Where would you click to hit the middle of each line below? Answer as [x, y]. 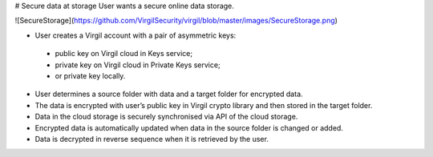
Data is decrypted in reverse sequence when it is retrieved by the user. [152, 139]
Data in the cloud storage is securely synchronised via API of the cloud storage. [166, 117]
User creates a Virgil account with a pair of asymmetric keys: [136, 35]
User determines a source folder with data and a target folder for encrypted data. [169, 94]
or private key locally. [90, 75]
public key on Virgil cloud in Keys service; [123, 54]
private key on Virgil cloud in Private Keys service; [138, 65]
